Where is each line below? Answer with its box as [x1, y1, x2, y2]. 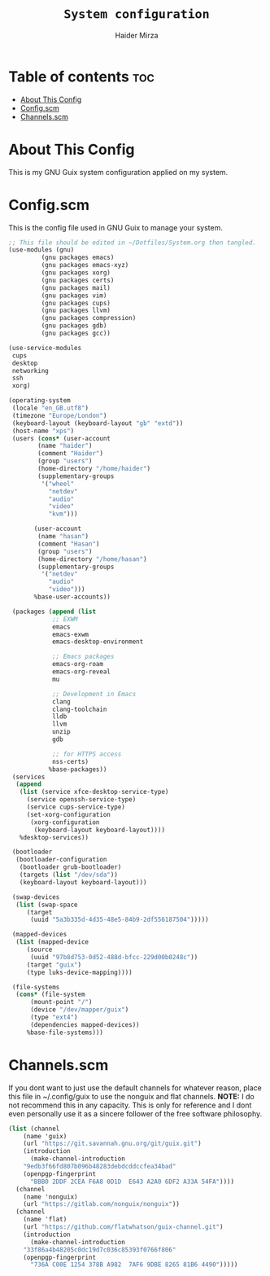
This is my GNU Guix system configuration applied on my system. [8, 167, 229, 177]
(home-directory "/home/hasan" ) [37, 555, 148, 563]
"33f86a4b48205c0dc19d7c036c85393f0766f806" [23, 1245, 176, 1254]
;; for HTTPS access [51, 750, 122, 758]
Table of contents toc [8, 68, 155, 86]
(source [26, 945, 53, 954]
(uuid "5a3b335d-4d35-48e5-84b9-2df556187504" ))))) [29, 915, 209, 924]
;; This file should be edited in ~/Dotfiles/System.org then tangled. [8, 239, 256, 247]
